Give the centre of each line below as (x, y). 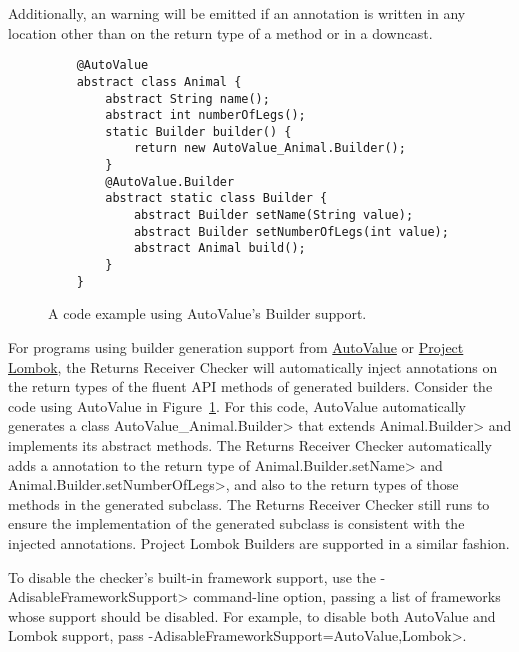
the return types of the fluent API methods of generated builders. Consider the (250, 386)
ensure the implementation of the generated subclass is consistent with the (236, 523)
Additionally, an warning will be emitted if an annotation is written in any (237, 13)
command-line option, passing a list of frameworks (347, 596)
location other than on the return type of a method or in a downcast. (220, 32)
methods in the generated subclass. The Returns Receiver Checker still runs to (249, 503)
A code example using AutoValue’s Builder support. (207, 313)
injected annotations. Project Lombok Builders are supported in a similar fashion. (259, 542)
